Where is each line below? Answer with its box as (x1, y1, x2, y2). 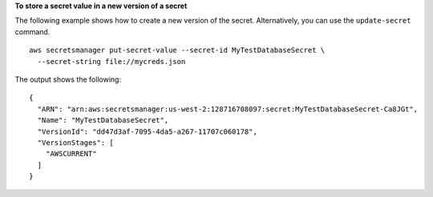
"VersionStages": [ (37, 138, 114, 147)
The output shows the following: (14, 74, 122, 84)
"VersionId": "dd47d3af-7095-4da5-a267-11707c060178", (37, 127, 258, 136)
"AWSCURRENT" (45, 149, 97, 159)
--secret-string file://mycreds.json (37, 57, 186, 66)
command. (14, 26, 51, 36)
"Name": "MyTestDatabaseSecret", (37, 116, 169, 125)
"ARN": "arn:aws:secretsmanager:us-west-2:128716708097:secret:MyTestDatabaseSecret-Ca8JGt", (37, 104, 419, 114)
